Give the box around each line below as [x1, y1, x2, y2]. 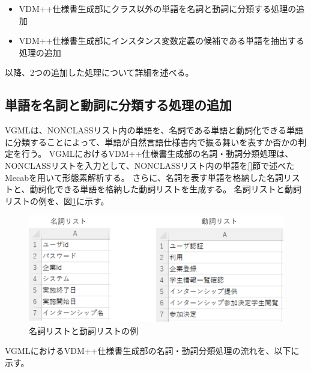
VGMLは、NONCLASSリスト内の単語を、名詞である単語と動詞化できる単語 [5, 124, 304, 136]
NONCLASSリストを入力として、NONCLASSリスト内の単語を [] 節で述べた [5, 159, 295, 171]
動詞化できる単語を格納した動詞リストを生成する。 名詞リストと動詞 [29, 183, 301, 195]
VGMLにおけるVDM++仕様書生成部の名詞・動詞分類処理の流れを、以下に [5, 344, 300, 357]
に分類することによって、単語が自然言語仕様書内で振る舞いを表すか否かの [5, 135, 298, 148]
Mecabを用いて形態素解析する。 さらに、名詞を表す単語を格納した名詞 [5, 171, 283, 183]
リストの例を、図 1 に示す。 [5, 194, 109, 207]
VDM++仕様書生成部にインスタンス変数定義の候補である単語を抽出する [19, 34, 304, 47]
